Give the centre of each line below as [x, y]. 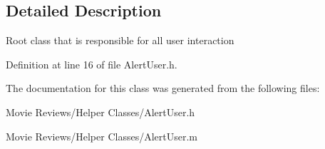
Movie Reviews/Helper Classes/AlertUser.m [102, 136]
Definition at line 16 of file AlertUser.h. [92, 64]
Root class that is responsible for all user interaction [120, 40]
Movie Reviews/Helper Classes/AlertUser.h [100, 112]
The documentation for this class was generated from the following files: [163, 88]
